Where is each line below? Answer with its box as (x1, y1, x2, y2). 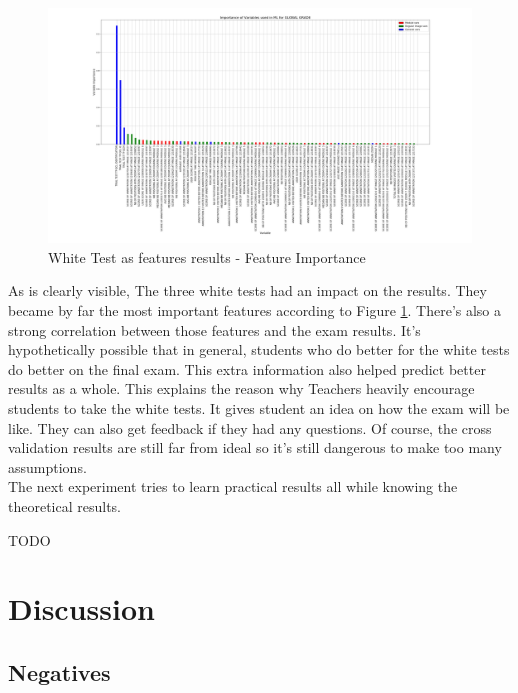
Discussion (8, 588, 155, 629)
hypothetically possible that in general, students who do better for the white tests (8, 339, 510, 360)
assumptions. (8, 456, 87, 477)
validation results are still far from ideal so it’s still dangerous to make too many (8, 437, 502, 458)
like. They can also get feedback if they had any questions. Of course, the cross (8, 417, 492, 438)
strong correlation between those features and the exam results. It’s (8, 319, 421, 340)
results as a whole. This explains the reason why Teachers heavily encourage (8, 378, 475, 399)
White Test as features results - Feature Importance (48, 246, 366, 267)
